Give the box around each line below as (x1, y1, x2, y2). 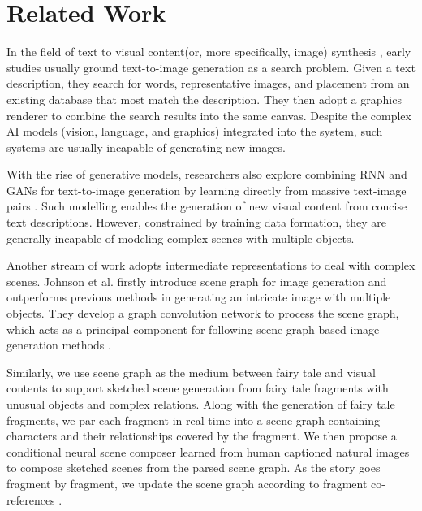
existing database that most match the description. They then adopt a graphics (6, 90, 402, 107)
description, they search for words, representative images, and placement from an (6, 75, 410, 92)
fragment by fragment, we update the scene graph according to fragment (6, 474, 368, 492)
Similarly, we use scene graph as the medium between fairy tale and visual (6, 363, 377, 380)
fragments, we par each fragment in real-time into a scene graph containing (6, 411, 380, 428)
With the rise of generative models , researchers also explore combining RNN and (6, 166, 407, 183)
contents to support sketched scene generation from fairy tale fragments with (6, 379, 389, 396)
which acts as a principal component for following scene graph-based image (6, 320, 380, 337)
